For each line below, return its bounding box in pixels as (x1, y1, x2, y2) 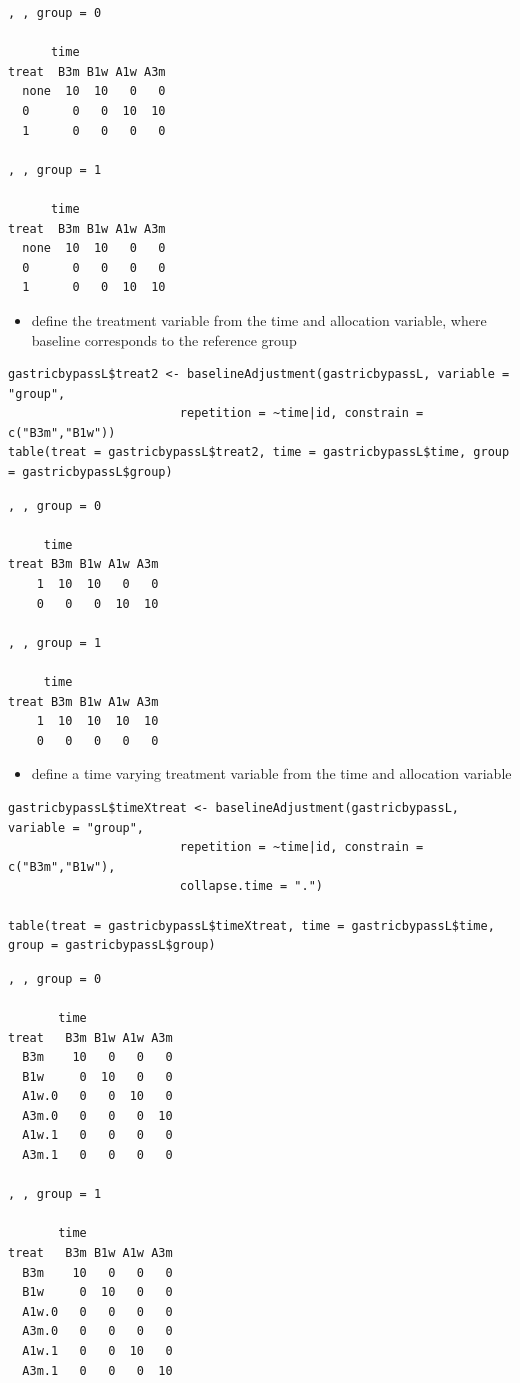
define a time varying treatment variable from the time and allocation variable (31, 763, 512, 784)
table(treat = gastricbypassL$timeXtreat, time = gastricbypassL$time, (8, 918, 495, 933)
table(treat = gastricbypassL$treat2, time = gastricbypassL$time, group (8, 445, 510, 460)
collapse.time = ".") (179, 879, 323, 894)
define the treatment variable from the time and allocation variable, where (31, 309, 487, 330)
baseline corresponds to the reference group (31, 329, 297, 350)
